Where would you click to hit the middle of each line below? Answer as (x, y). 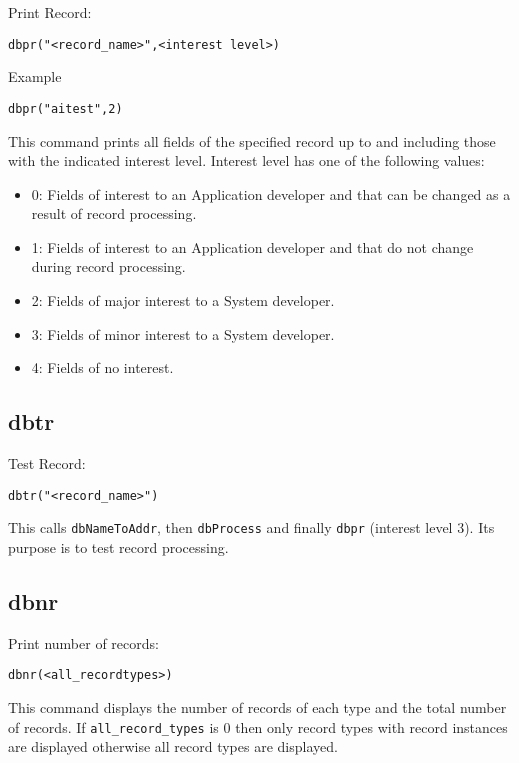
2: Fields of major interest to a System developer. (183, 300)
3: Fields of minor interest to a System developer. (183, 333)
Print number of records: (83, 642)
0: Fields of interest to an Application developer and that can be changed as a (271, 193)
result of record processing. (114, 213)
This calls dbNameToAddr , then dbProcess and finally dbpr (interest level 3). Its (251, 527)
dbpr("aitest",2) (65, 108)
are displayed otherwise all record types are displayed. (173, 746)
